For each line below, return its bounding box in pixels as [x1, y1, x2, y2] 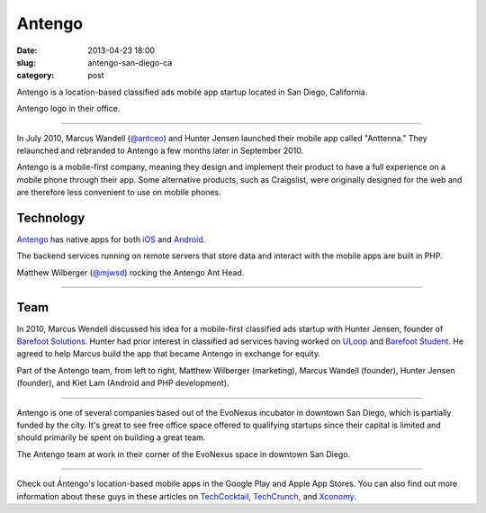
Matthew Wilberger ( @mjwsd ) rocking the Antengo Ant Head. [16, 266, 245, 278]
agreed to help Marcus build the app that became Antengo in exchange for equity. [16, 348, 321, 359]
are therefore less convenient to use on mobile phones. [16, 187, 221, 198]
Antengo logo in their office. [16, 103, 121, 114]
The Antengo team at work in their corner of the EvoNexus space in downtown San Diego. [16, 448, 351, 459]
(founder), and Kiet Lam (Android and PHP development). [16, 378, 229, 389]
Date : [16, 45, 38, 56]
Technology [16, 210, 85, 225]
